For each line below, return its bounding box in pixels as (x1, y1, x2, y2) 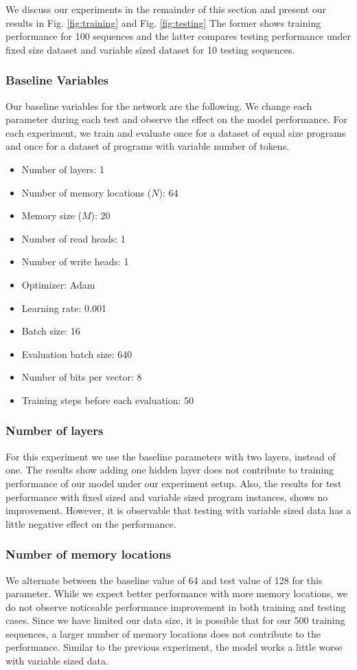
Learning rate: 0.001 (21, 300, 106, 315)
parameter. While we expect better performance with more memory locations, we (5, 586, 348, 601)
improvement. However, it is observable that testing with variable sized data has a (5, 503, 352, 517)
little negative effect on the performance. (5, 516, 176, 531)
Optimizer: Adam (21, 277, 95, 291)
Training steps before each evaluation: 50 (21, 392, 194, 407)
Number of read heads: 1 (21, 231, 126, 245)
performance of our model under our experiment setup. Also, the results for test (5, 476, 342, 490)
